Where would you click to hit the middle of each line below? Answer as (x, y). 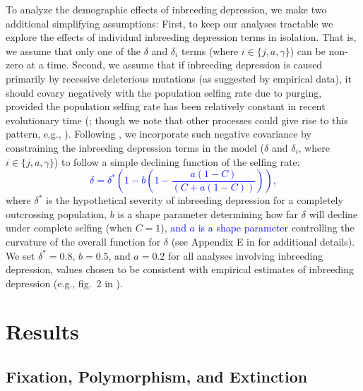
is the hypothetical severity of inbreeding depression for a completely (195, 200)
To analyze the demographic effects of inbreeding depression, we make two (166, 9)
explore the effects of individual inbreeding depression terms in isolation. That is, (181, 37)
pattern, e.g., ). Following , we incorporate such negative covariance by (159, 134)
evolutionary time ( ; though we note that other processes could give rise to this (177, 120)
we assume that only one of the (73, 50)
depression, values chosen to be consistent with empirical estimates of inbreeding (180, 269)
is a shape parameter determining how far (208, 213)
